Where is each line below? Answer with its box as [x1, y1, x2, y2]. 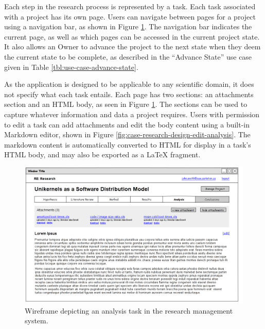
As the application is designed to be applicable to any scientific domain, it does [4, 79, 254, 89]
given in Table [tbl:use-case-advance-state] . [4, 61, 138, 72]
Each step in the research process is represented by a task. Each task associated [4, 1, 256, 11]
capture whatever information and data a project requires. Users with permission [4, 108, 260, 119]
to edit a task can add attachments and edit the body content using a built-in [4, 119, 250, 130]
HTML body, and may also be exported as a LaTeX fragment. [4, 149, 201, 160]
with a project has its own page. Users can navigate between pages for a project [4, 11, 256, 22]
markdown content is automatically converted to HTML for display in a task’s [4, 139, 251, 150]
